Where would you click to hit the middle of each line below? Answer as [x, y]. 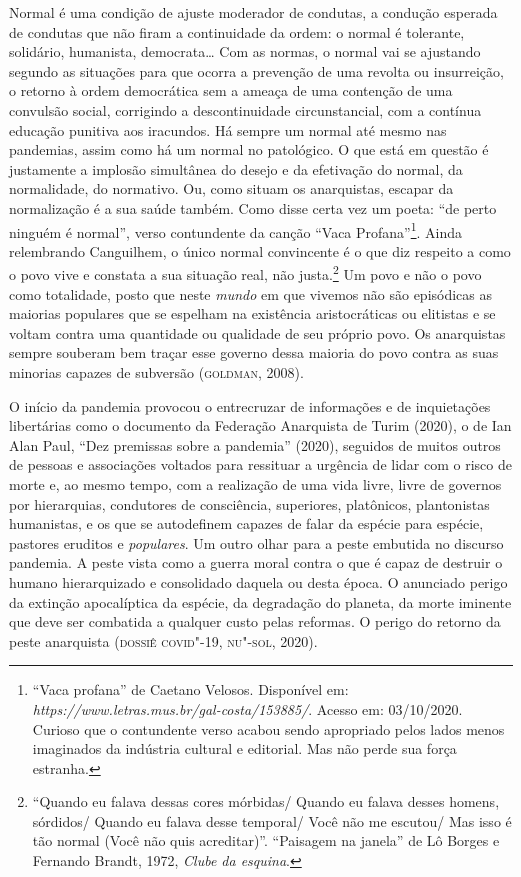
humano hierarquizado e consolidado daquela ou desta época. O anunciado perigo [258, 581]
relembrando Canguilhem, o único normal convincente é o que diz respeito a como [260, 250]
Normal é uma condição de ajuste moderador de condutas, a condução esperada [253, 12]
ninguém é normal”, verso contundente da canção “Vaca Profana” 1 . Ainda [236, 230]
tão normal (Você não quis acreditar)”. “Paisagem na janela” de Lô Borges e [266, 840]
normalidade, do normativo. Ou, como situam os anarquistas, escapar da [231, 188]
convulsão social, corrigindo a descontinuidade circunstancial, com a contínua [245, 109]
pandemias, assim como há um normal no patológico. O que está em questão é [249, 149]
